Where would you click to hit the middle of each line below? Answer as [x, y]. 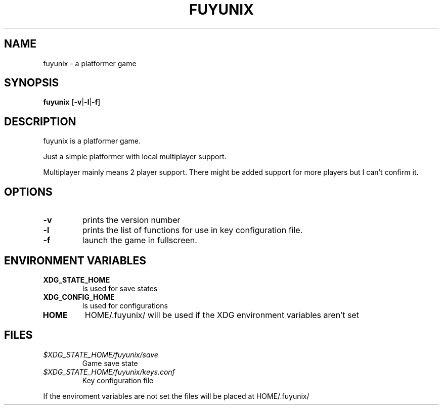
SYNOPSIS [32, 83]
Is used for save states [120, 288]
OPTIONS [28, 192]
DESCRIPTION [40, 121]
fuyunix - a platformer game [90, 63]
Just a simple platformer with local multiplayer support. [135, 157]
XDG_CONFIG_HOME [79, 297]
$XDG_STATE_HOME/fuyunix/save [101, 354]
